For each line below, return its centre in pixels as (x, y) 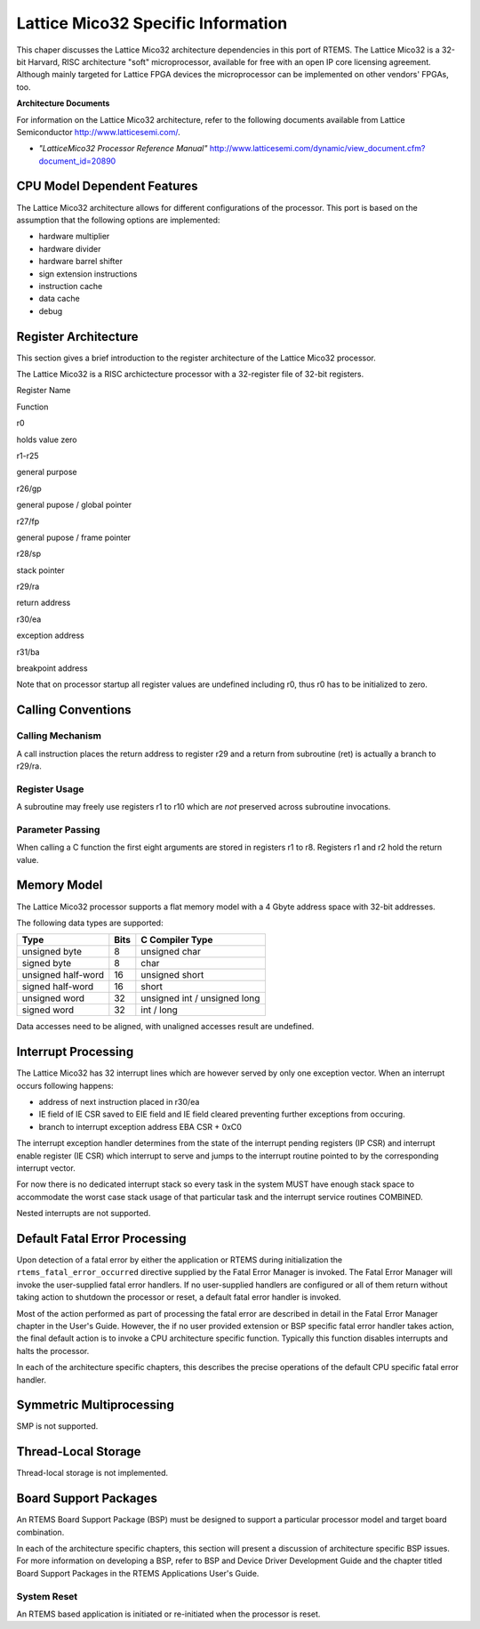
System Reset (47, 1596)
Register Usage (50, 789)
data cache (59, 299)
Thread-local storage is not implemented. (92, 1473)
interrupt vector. (46, 1168)
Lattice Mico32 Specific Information (152, 23)
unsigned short (172, 975)
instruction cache (71, 286)
